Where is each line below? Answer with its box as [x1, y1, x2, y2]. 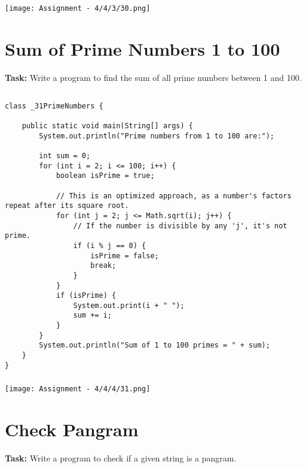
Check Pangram [5, 417, 139, 442]
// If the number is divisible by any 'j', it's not [73, 221, 287, 230]
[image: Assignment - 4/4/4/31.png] [5, 385, 151, 394]
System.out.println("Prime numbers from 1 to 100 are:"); [39, 131, 275, 140]
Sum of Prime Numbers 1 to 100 [5, 36, 280, 61]
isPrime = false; [90, 251, 159, 260]
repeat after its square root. [5, 201, 129, 210]
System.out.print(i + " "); [73, 301, 185, 310]
